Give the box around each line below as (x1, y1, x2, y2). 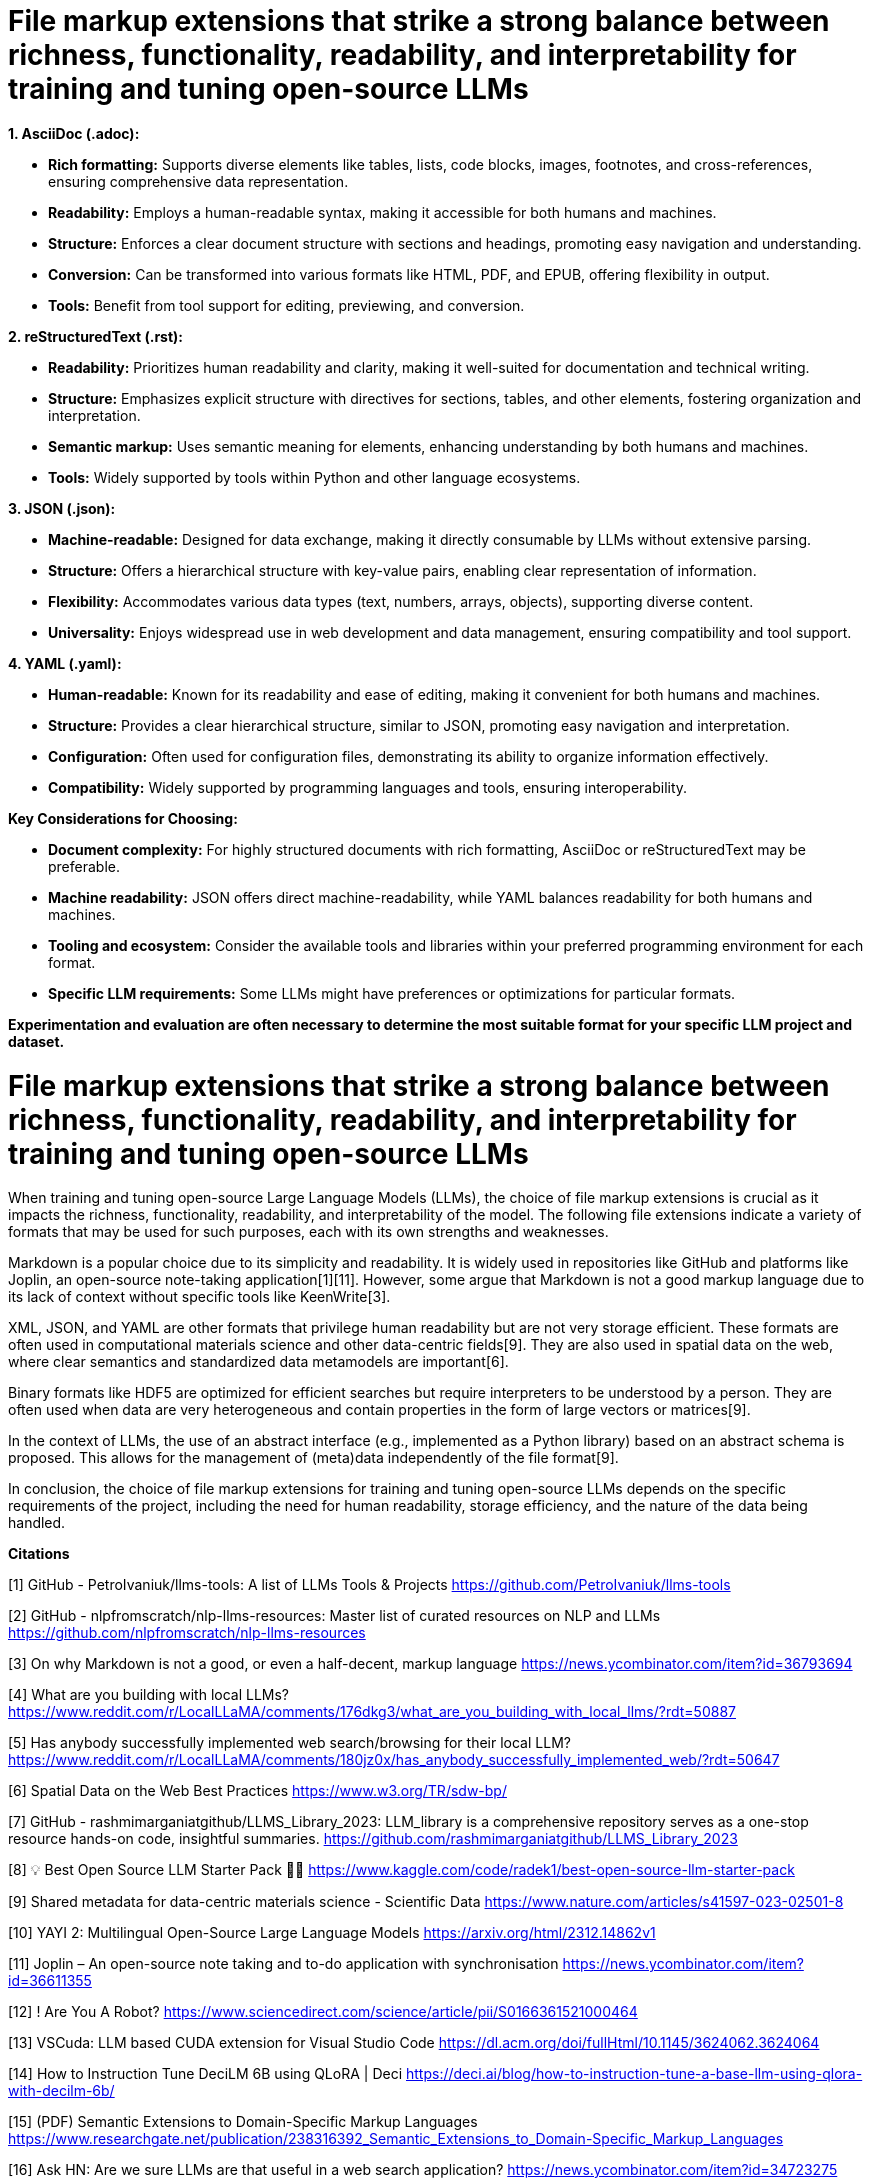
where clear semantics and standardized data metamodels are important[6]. (8, 1353, 509, 1371)
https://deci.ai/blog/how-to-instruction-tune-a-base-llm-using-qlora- (405, 2065, 863, 2083)
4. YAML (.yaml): (8, 654, 122, 672)
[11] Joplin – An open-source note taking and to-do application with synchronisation (8, 1955, 559, 1973)
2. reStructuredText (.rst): (8, 327, 184, 345)
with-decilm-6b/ (8, 2082, 115, 2100)
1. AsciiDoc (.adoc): (8, 124, 140, 142)
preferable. (48, 857, 120, 875)
